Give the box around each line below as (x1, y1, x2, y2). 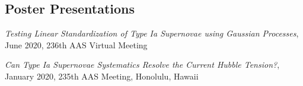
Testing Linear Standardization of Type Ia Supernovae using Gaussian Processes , (5, 27, 299, 39)
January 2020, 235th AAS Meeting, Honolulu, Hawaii (5, 70, 199, 82)
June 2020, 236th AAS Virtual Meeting (5, 38, 148, 51)
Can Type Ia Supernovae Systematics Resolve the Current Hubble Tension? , (5, 58, 280, 71)
